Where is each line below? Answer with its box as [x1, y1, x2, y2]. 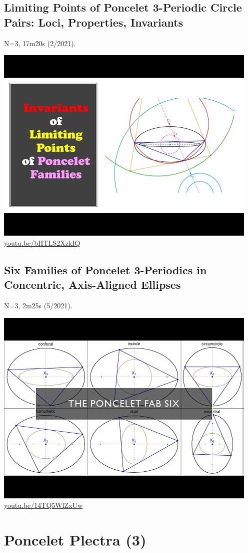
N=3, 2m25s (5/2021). [4, 300, 72, 310]
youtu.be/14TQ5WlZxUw [4, 500, 83, 510]
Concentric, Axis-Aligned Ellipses [4, 277, 181, 292]
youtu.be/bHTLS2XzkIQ [4, 237, 80, 248]
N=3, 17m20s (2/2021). [4, 38, 76, 48]
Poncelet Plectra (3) [4, 529, 146, 549]
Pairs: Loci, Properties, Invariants [4, 14, 183, 30]
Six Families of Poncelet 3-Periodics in [4, 262, 207, 277]
